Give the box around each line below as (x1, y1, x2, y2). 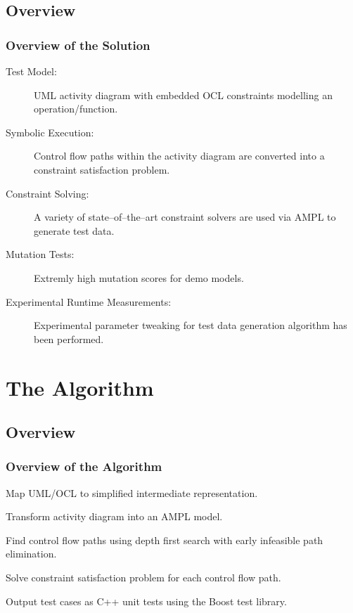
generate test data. (34, 223, 115, 238)
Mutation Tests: (6, 247, 75, 262)
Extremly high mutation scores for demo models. (34, 270, 244, 285)
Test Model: (6, 64, 57, 78)
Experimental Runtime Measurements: (6, 294, 172, 309)
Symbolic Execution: (6, 124, 94, 139)
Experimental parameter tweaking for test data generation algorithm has (34, 318, 347, 333)
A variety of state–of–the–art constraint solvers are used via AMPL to (34, 209, 336, 224)
